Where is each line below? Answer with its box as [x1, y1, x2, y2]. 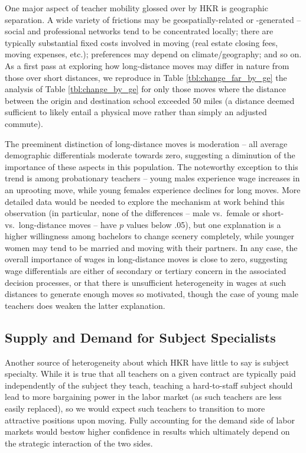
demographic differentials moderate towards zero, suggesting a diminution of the [5, 149, 295, 161]
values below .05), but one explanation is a [126, 218, 281, 230]
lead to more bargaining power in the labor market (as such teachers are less [5, 390, 282, 403]
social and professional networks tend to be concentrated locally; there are [5, 25, 274, 37]
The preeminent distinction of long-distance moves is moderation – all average [5, 137, 288, 149]
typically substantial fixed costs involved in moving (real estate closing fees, [5, 36, 278, 48]
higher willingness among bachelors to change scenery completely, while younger [5, 230, 295, 242]
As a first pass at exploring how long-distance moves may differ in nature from [5, 59, 289, 71]
